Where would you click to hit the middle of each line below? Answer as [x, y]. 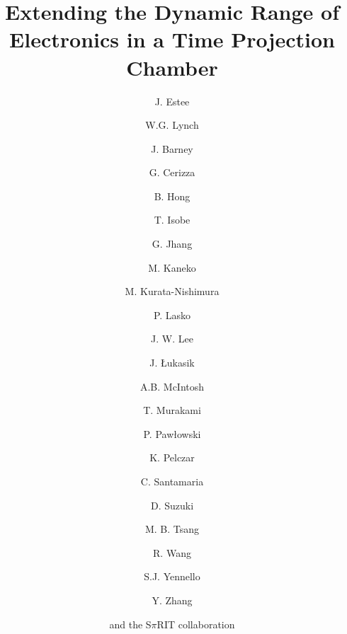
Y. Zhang [172, 600]
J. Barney [172, 148]
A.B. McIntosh [172, 386]
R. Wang [172, 552]
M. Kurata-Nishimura [172, 291]
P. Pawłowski [172, 433]
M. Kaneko [172, 267]
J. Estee [172, 101]
